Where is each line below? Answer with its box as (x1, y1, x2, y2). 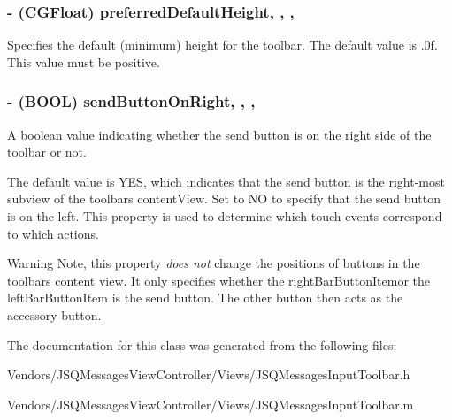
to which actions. (7, 224, 99, 242)
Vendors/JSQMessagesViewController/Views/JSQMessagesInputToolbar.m (7, 394, 414, 413)
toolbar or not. (7, 142, 87, 161)
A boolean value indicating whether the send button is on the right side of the (7, 125, 432, 143)
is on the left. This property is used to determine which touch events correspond (7, 207, 442, 225)
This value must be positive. (7, 52, 160, 71)
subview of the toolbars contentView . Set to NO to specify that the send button (7, 189, 441, 208)
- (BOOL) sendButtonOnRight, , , (7, 90, 256, 112)
